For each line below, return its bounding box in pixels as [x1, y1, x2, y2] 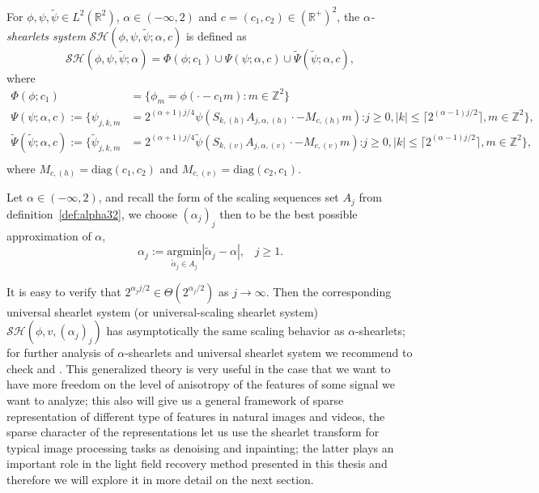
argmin [167, 246, 202, 258]
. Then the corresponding [265, 283, 392, 300]
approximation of [6, 227, 91, 244]
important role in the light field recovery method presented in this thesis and [6, 455, 388, 472]
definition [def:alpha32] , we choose [6, 205, 177, 222]
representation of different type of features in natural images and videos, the [6, 407, 385, 424]
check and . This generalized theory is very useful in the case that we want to [6, 359, 391, 376]
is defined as [185, 27, 247, 44]
